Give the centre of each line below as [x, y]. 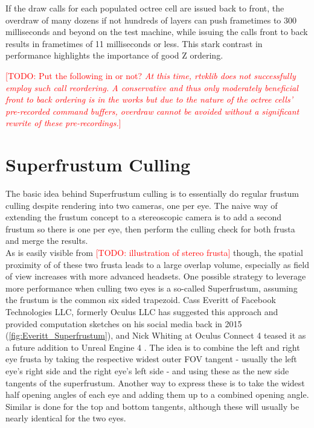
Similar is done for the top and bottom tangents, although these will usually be [152, 406]
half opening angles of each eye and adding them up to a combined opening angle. [157, 394]
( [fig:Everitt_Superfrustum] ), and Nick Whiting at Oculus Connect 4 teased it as [156, 335]
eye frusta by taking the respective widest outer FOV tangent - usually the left [151, 359]
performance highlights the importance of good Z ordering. [114, 55]
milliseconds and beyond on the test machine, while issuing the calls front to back [157, 32]
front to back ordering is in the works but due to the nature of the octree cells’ [149, 99]
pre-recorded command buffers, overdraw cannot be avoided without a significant [152, 111]
